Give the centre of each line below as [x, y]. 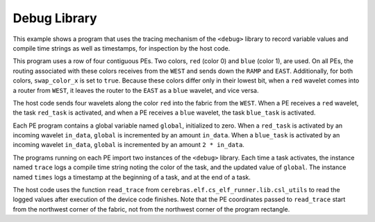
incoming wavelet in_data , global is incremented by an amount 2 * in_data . [128, 145]
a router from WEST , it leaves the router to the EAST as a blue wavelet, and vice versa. [136, 90]
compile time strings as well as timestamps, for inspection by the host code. [122, 48]
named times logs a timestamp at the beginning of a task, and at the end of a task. [132, 177]
